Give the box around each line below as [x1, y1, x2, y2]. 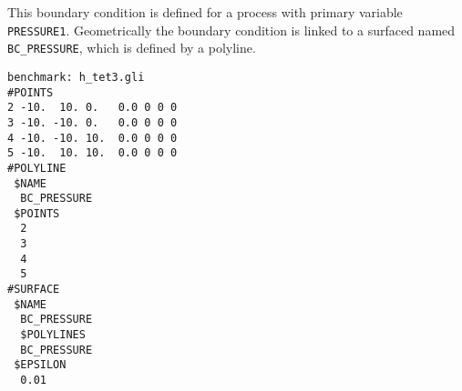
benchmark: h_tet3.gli [7, 70, 145, 84]
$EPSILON [14, 358, 67, 372]
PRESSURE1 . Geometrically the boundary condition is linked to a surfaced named [7, 20, 456, 39]
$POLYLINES [20, 328, 86, 342]
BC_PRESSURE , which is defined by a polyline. [7, 38, 256, 57]
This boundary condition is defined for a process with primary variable [7, 3, 403, 21]
